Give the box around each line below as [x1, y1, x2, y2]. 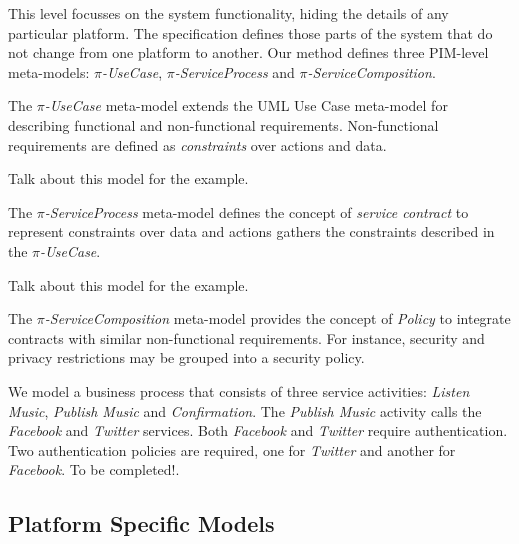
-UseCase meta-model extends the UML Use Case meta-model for [44, 95, 448, 116]
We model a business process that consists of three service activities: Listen [8, 380, 470, 401]
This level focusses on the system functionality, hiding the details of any [8, 3, 449, 23]
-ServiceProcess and [174, 61, 295, 82]
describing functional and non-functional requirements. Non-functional [8, 114, 439, 135]
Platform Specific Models [8, 508, 275, 539]
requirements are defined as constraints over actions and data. [8, 134, 387, 155]
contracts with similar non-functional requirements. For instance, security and [8, 327, 485, 348]
